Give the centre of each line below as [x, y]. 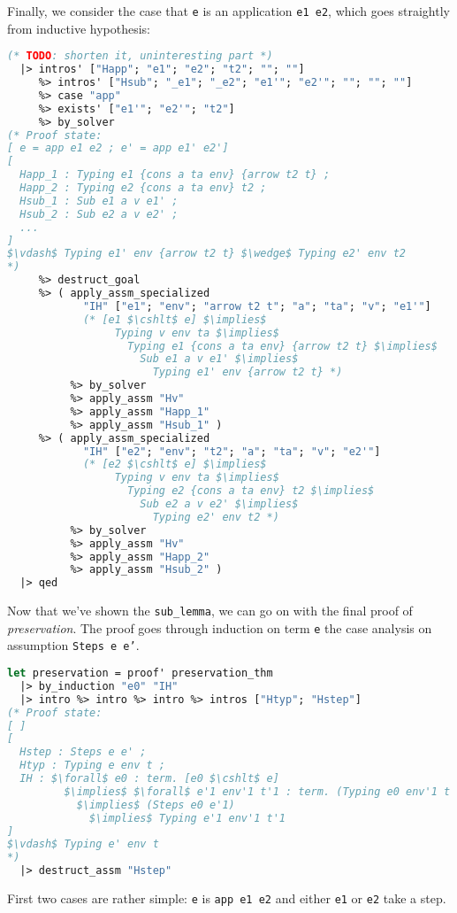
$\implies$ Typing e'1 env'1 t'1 [187, 818]
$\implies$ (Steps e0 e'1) [156, 805]
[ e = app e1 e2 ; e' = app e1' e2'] [118, 148]
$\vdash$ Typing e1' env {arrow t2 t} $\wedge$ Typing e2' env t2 [207, 254]
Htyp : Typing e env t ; [92, 766]
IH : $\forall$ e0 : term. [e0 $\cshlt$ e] [149, 779]
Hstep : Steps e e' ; [83, 752]
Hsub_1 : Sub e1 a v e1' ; [99, 201]
